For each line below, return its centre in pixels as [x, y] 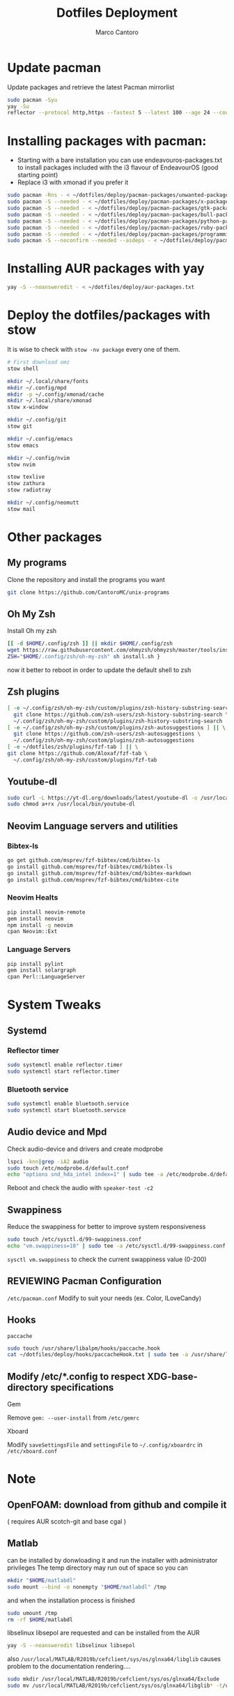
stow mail [22, 509]
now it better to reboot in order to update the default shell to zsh [99, 670]
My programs [37, 563]
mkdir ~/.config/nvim [39, 458]
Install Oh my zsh [32, 631]
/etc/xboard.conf [32, 1452]
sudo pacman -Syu [32, 100]
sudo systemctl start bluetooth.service [67, 1110]
